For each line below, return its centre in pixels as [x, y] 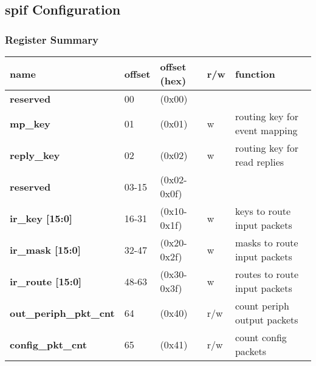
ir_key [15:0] [41, 218]
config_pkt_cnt [48, 344]
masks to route [266, 242]
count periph [262, 306]
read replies [259, 162]
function [255, 73]
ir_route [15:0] [46, 281]
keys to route [263, 211]
